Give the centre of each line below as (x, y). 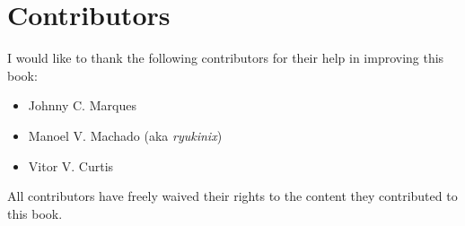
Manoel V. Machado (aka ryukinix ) (125, 135)
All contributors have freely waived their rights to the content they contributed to (232, 196)
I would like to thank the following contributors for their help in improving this (226, 58)
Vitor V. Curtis (71, 165)
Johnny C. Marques (82, 105)
